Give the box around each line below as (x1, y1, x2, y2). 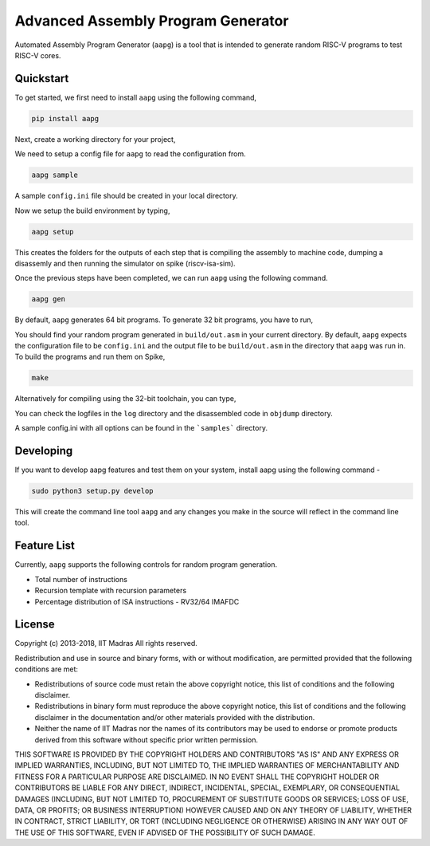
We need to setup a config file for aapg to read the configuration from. (14, 149, 246, 159)
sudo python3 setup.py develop (31, 486, 154, 496)
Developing (14, 444, 73, 458)
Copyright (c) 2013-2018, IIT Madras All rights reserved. (14, 639, 198, 648)
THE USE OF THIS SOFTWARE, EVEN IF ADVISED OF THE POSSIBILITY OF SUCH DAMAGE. (14, 828, 316, 837)
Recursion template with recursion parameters (34, 586, 187, 596)
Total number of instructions (34, 574, 127, 584)
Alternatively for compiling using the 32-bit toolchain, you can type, (14, 394, 236, 403)
